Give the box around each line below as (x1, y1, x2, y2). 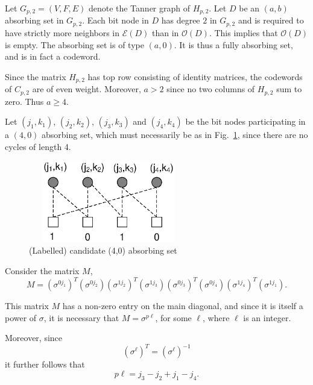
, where (203, 311, 230, 324)
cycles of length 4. (5, 140, 71, 152)
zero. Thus (5, 95, 44, 107)
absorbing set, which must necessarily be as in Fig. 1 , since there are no (42, 128, 308, 141)
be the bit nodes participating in (185, 115, 306, 128)
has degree (161, 14, 200, 27)
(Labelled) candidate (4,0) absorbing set (29, 244, 177, 257)
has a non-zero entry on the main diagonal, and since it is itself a (62, 299, 303, 312)
